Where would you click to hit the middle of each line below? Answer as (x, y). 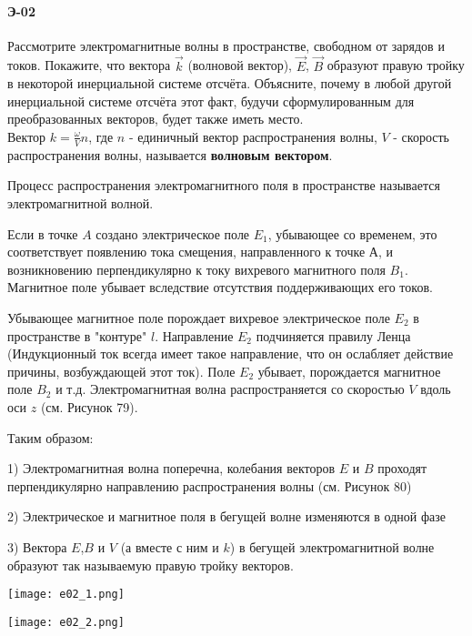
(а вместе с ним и (170, 546)
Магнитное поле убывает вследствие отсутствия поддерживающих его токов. (220, 287)
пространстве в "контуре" (77, 335)
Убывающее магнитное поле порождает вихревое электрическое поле (199, 317)
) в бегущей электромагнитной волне (332, 546)
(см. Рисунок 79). (89, 406)
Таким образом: (50, 437)
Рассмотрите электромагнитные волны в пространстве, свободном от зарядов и (226, 45)
